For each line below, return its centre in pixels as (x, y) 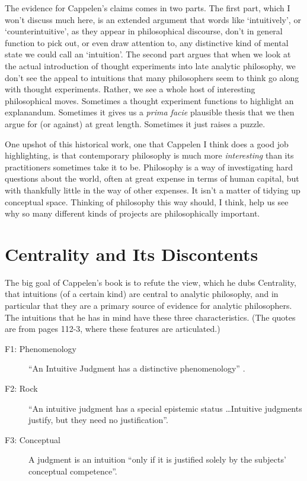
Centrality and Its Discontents (132, 254)
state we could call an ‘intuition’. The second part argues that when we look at (148, 54)
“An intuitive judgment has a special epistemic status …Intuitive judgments (165, 408)
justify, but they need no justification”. (98, 420)
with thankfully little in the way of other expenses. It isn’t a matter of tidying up (153, 190)
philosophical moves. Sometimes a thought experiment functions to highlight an (149, 100)
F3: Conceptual (33, 439)
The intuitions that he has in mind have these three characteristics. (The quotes (150, 317)
